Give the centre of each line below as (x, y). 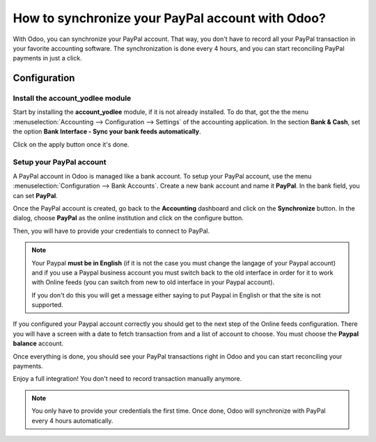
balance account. (38, 343)
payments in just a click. (48, 58)
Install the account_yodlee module (72, 99)
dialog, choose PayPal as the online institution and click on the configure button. (128, 218)
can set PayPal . (36, 195)
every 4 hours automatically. (72, 420)
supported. (47, 305)
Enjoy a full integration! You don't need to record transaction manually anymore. (127, 379)
